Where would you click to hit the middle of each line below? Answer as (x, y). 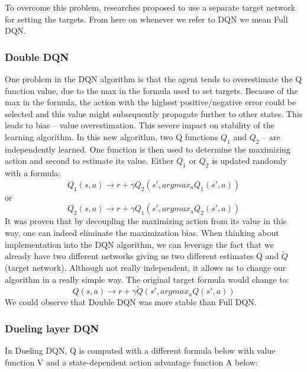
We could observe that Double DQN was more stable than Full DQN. (131, 302)
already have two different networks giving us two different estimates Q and (142, 256)
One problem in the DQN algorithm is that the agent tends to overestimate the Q (153, 79)
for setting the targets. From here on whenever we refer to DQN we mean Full (146, 19)
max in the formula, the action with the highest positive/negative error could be (151, 102)
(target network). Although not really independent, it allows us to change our (146, 267)
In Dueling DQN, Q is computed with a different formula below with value (140, 350)
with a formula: (33, 173)
